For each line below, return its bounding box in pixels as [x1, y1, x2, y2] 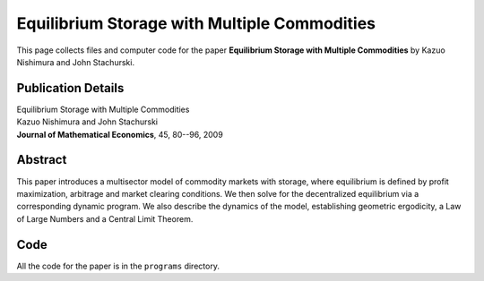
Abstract [16, 152, 67, 167]
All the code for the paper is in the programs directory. [16, 260, 220, 271]
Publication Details [16, 81, 125, 96]
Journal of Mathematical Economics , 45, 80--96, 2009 [16, 129, 223, 140]
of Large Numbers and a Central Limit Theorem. [16, 213, 194, 224]
